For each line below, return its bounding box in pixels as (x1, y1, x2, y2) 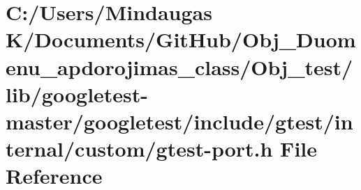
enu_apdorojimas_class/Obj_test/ (6, 52, 353, 81)
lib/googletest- (6, 79, 149, 108)
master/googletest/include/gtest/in (6, 106, 353, 135)
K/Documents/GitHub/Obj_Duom (6, 25, 356, 54)
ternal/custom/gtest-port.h (6, 134, 273, 163)
